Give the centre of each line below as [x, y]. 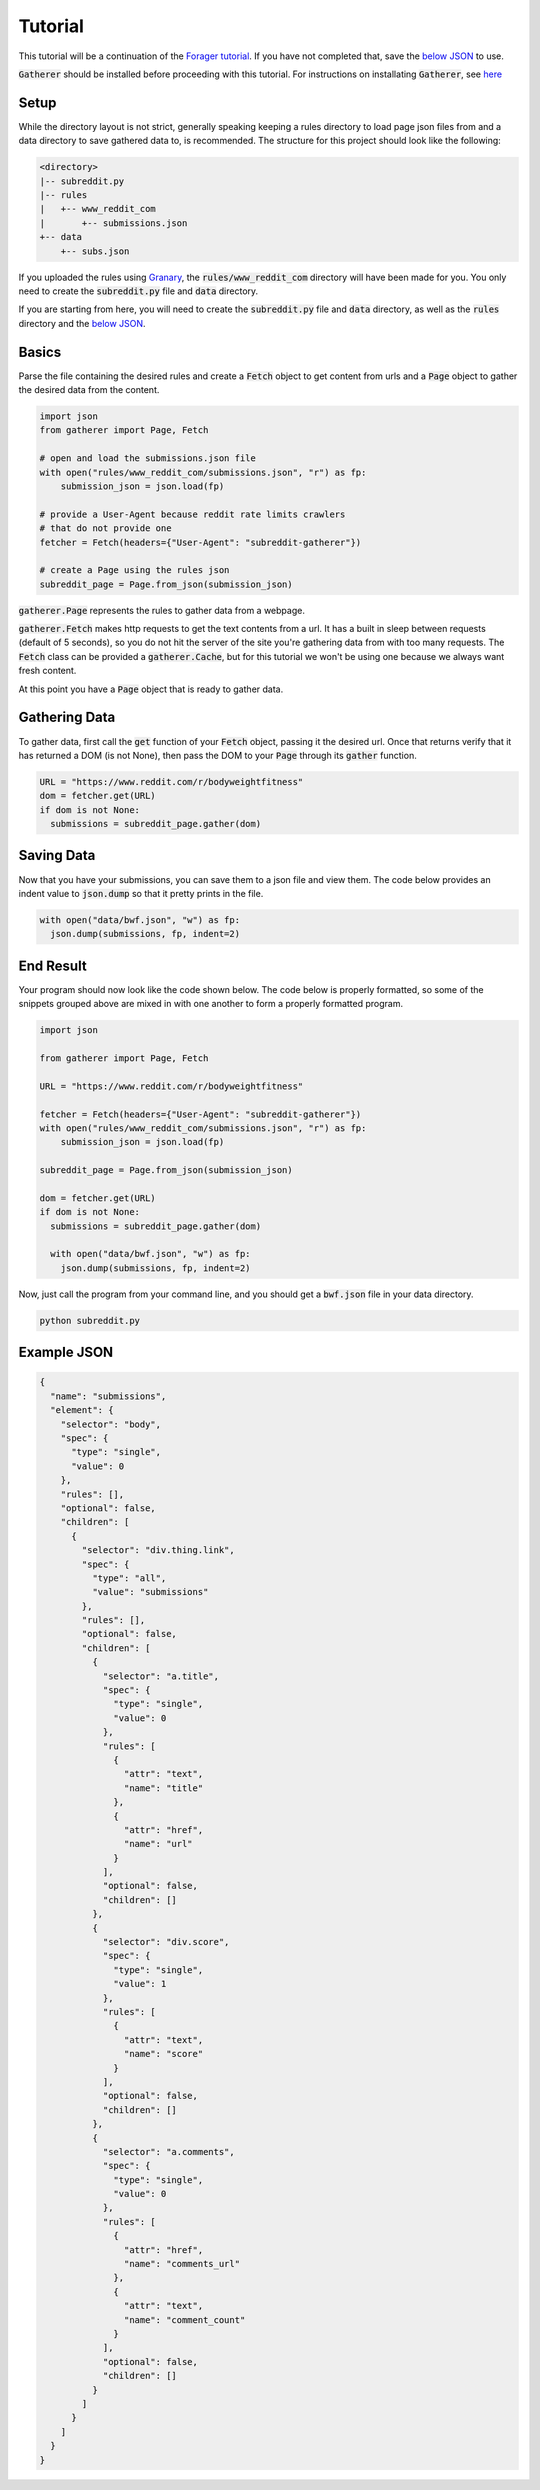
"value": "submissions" [150, 1592]
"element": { [82, 1410]
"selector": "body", [111, 1424]
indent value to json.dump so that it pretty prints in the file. [141, 893]
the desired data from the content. [89, 390]
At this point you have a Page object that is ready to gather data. [151, 689]
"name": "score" [163, 2054]
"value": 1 [140, 1984]
